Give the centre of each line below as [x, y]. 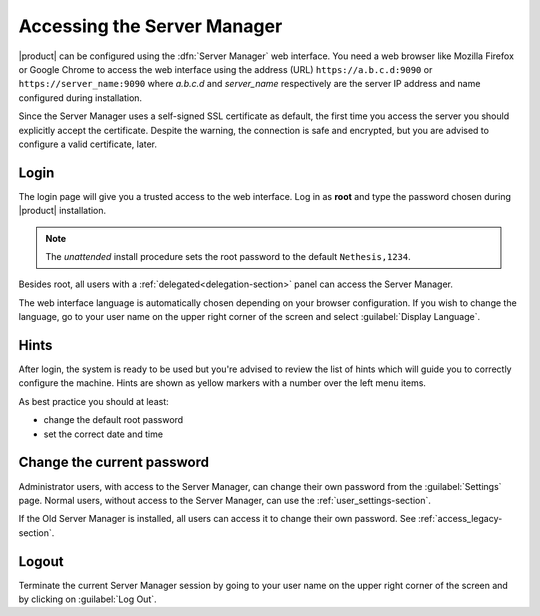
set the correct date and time [103, 434]
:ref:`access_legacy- [460, 519]
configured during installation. [80, 97]
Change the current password [114, 462]
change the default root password [113, 420]
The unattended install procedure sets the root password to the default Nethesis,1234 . [228, 256]
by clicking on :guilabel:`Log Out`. [87, 599]
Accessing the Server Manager [150, 26]
